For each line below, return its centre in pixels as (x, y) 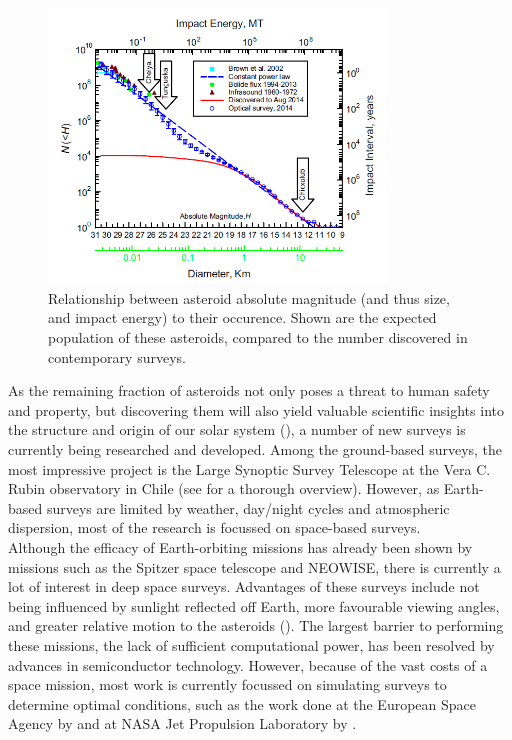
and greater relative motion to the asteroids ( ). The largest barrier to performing (256, 625)
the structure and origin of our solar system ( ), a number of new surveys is (237, 429)
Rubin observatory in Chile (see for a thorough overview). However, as (224, 488)
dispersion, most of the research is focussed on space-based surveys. (214, 527)
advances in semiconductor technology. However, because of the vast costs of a (248, 664)
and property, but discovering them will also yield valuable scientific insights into (256, 409)
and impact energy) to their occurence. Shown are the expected (242, 317)
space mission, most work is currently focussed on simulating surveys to (227, 684)
